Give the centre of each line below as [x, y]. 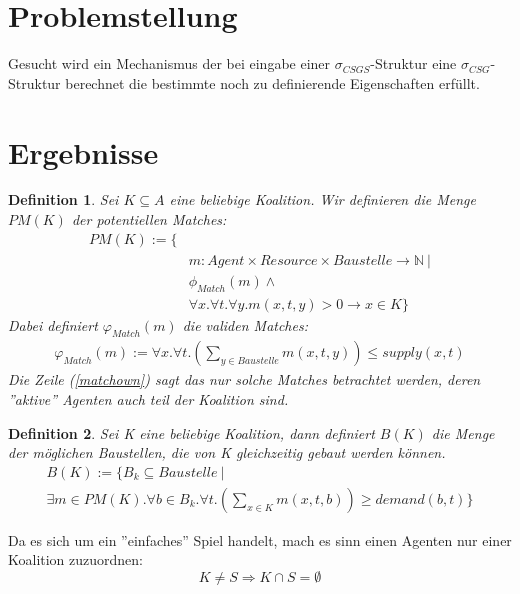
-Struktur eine [413, 63]
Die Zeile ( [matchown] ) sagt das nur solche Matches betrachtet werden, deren [244, 379]
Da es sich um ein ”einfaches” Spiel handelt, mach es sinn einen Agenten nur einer [260, 539]
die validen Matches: [245, 324]
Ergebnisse [83, 151]
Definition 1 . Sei [63, 199]
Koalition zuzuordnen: [76, 559]
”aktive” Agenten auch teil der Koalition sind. [148, 398]
